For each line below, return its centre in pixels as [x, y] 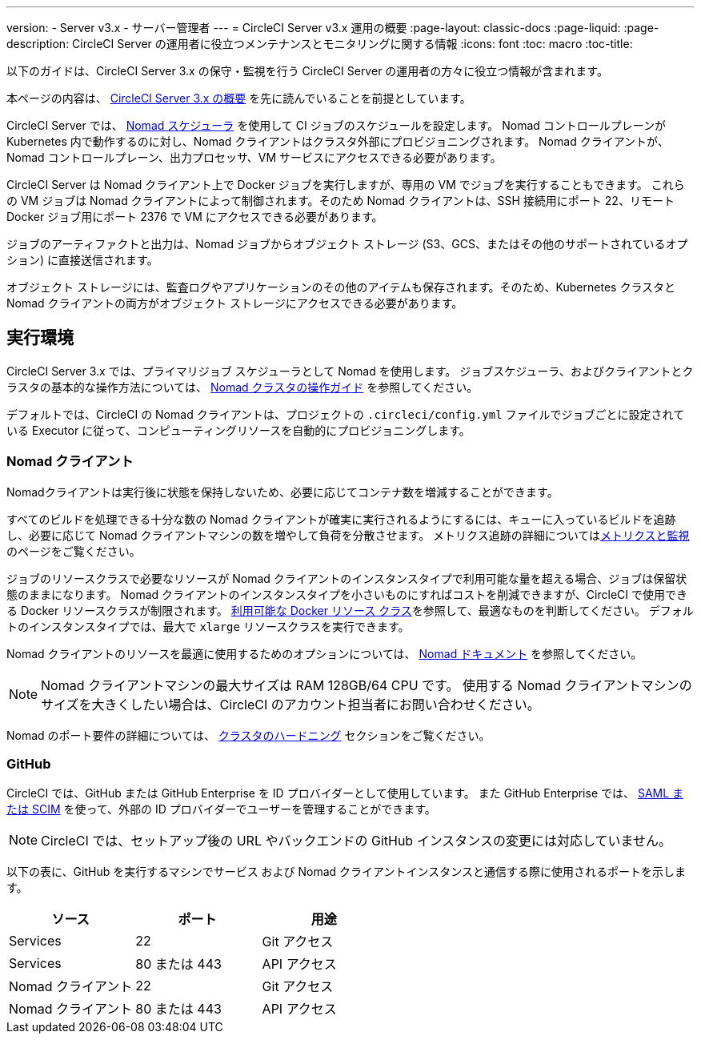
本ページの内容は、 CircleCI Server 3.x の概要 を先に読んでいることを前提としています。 [239, 98]
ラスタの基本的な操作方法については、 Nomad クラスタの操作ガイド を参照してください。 [242, 387]
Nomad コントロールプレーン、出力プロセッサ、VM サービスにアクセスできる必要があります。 [254, 157]
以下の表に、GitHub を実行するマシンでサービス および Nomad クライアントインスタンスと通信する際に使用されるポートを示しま [346, 872]
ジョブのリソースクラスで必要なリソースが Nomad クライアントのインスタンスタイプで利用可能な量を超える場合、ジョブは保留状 [347, 578]
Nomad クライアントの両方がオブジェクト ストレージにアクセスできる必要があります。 [235, 303]
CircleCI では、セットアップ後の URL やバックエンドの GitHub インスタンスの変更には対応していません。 [357, 841]
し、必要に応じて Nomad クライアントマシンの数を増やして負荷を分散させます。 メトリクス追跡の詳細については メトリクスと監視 [348, 535]
